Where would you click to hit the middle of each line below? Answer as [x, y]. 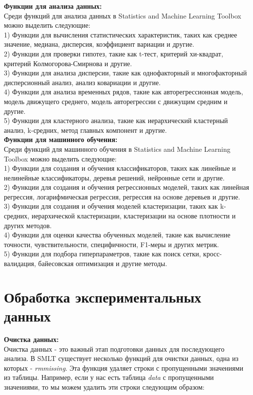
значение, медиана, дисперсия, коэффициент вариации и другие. [99, 44]
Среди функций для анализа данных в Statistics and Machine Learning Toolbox [123, 15]
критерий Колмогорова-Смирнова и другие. [68, 63]
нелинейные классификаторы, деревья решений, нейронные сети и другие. [114, 177]
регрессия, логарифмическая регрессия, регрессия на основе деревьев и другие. [122, 196]
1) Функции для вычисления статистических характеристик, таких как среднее [121, 34]
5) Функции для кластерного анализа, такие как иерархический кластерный [116, 120]
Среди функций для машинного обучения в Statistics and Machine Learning [117, 149]
